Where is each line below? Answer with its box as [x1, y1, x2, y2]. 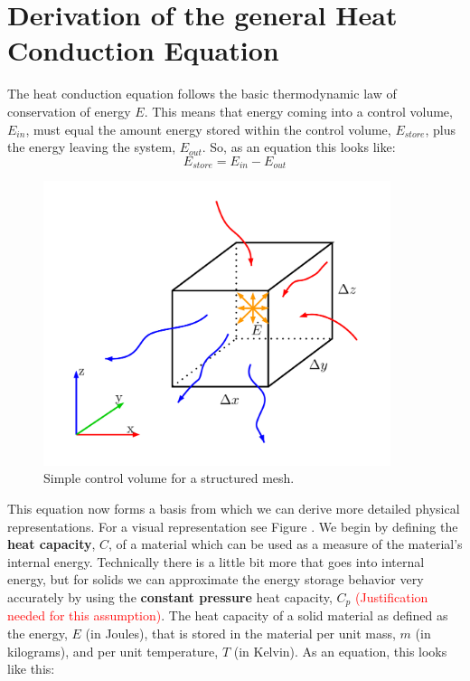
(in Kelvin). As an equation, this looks [233, 641, 447, 660]
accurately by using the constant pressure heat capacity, [7, 587, 333, 606]
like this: [7, 659, 55, 678]
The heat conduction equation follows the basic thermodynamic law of [7, 84, 397, 103]
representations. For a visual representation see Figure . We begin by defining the [7, 516, 458, 535]
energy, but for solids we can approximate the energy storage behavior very [7, 570, 424, 589]
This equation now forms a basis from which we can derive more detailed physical [7, 498, 460, 517]
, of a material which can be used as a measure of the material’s [108, 534, 463, 553]
